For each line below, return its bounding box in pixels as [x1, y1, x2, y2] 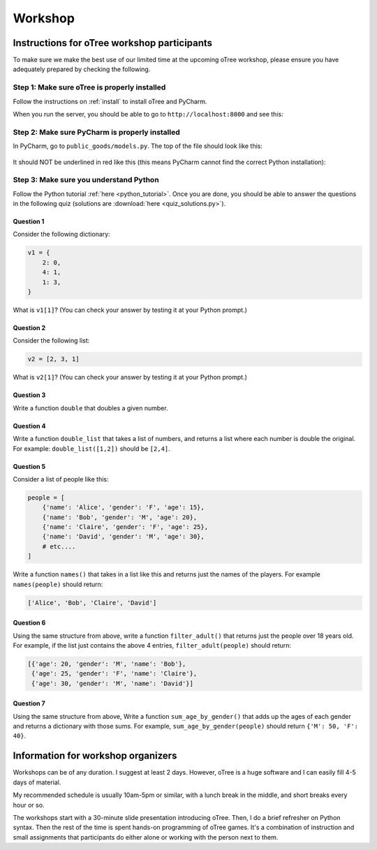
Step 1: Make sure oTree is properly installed [13, 82, 166, 92]
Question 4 [13, 422, 46, 430]
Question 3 [13, 391, 46, 399]
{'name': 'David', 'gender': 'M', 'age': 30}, [42, 532, 205, 541]
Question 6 [13, 618, 46, 627]
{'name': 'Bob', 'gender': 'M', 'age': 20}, [42, 513, 198, 521]
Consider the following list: [13, 336, 90, 345]
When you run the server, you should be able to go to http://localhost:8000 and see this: [13, 110, 283, 118]
